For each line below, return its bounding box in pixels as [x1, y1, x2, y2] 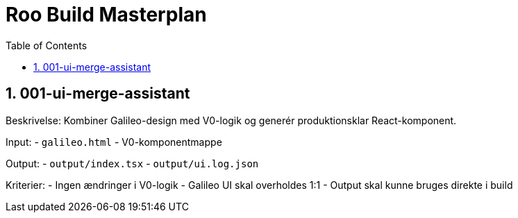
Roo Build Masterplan [6, 3, 207, 26]
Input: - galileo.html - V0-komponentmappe [6, 135, 222, 148]
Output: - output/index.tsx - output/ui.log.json [6, 157, 259, 169]
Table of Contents [6, 39, 87, 51]
